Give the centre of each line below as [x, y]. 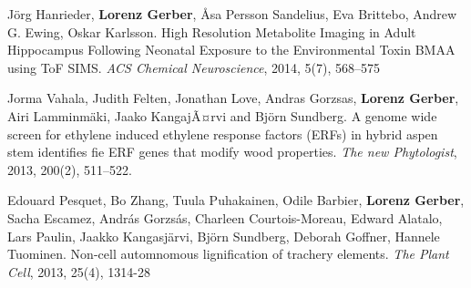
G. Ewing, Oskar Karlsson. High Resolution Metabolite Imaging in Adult [212, 31]
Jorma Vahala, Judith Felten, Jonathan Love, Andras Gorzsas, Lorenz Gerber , [233, 98]
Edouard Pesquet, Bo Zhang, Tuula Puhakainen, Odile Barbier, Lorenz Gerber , [236, 200]
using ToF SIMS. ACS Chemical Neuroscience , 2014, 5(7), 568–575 [194, 67]
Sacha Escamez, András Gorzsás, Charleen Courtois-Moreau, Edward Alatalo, [225, 217]
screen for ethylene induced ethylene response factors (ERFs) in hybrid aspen [223, 134]
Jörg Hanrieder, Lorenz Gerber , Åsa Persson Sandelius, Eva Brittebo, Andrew [232, 14]
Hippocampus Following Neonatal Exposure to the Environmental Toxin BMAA [231, 50]
